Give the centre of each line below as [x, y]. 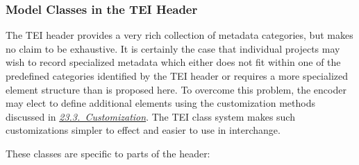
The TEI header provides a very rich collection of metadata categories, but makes [179, 35]
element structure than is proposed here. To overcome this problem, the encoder [176, 89]
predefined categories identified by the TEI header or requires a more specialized [177, 76]
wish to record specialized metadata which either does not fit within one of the [173, 62]
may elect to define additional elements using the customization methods [160, 103]
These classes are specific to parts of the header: [108, 153]
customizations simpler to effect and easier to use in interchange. [143, 130]
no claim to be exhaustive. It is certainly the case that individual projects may [173, 48]
